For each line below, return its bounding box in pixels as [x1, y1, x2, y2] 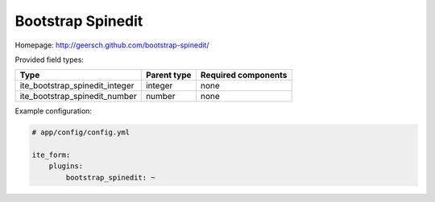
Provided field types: [14, 55, 85, 64]
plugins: [48, 162, 84, 171]
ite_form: [31, 150, 71, 160]
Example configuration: [14, 106, 93, 116]
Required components [200, 69, 288, 80]
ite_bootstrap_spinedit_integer [19, 80, 135, 92]
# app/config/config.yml [31, 128, 130, 137]
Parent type [145, 69, 193, 80]
